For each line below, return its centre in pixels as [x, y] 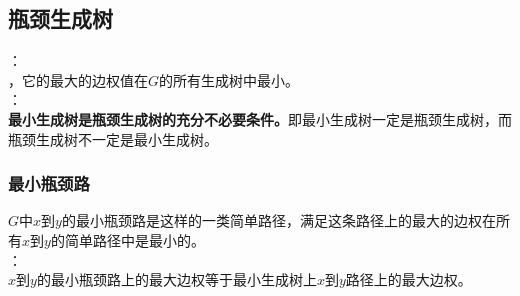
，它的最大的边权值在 [78, 79]
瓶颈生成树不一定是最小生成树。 [113, 138]
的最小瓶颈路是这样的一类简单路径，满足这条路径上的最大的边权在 [278, 220]
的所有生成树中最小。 [229, 79]
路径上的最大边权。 [408, 279]
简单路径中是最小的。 [134, 239]
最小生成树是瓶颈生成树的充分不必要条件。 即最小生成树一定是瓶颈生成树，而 [260, 118]
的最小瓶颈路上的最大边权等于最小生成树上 [176, 279]
